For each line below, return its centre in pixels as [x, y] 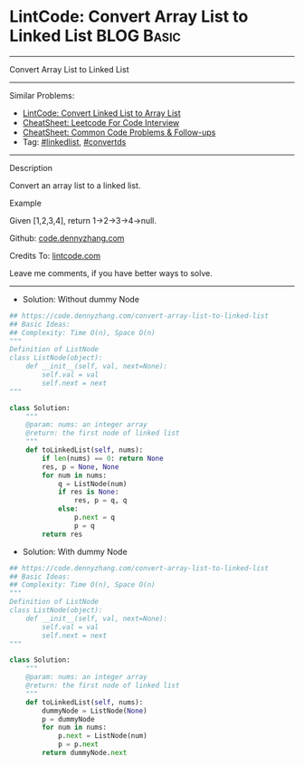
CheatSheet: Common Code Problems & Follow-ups [119, 132]
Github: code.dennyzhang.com [67, 238]
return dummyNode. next [85, 753]
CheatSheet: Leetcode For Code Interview [101, 122]
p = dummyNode [68, 719]
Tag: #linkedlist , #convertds [74, 141]
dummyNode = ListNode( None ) [95, 711]
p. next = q [95, 518]
